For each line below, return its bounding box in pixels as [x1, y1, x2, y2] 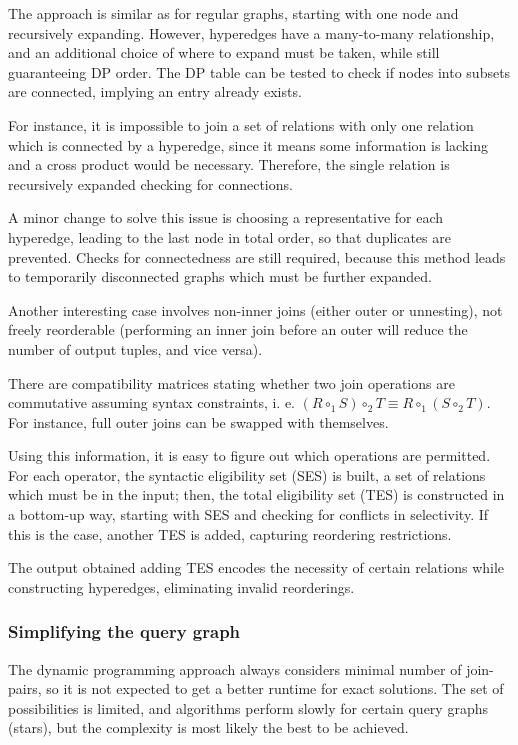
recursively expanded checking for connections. [8, 173, 293, 194]
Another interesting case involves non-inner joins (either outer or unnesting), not [8, 299, 503, 320]
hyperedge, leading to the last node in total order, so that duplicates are [8, 226, 451, 247]
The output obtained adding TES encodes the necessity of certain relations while [8, 557, 505, 578]
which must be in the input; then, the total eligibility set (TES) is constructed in [8, 484, 505, 505]
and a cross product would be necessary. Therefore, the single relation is [8, 154, 450, 175]
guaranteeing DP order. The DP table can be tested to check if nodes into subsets [8, 61, 511, 82]
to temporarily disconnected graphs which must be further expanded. [8, 266, 432, 287]
